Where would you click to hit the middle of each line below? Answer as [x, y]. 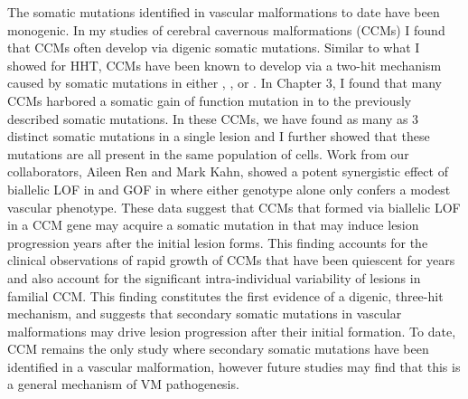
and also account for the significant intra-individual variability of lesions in [214, 277]
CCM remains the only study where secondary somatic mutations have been [218, 349]
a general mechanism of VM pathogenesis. [123, 384]
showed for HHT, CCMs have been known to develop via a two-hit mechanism [225, 65]
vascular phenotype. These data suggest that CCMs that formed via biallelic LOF [234, 207]
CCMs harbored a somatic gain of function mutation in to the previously [210, 100]
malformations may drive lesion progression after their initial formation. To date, [232, 331]
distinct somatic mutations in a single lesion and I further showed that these [219, 136]
